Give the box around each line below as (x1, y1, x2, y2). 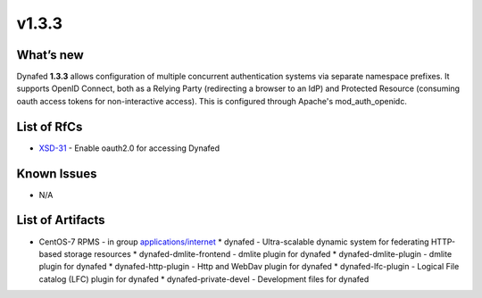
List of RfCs (16, 119, 83, 134)
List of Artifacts (16, 212, 106, 228)
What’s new (16, 47, 84, 62)
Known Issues (16, 166, 97, 181)
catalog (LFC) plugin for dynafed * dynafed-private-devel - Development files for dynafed (38, 273, 370, 285)
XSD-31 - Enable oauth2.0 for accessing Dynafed (38, 143, 220, 153)
